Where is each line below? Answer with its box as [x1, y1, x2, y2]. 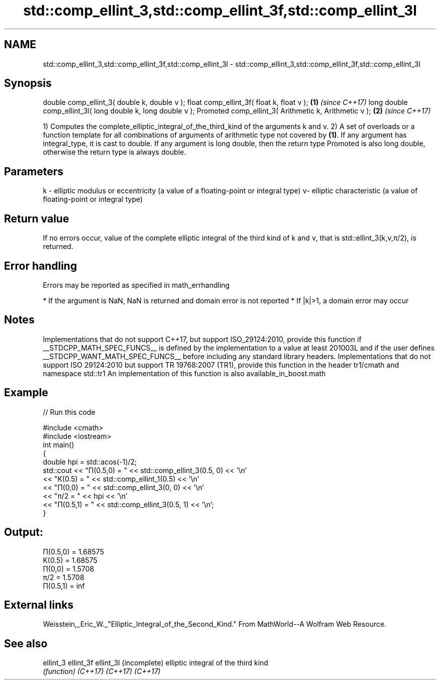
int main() [43, 440, 74, 449]
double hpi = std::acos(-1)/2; [43, 457, 137, 466]
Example [4, 386, 48, 399]
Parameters [4, 165, 63, 178]
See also [4, 637, 48, 650]
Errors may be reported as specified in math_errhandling [43, 280, 230, 289]
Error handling [4, 259, 77, 272]
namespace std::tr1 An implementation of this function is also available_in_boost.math [43, 369, 326, 378]
